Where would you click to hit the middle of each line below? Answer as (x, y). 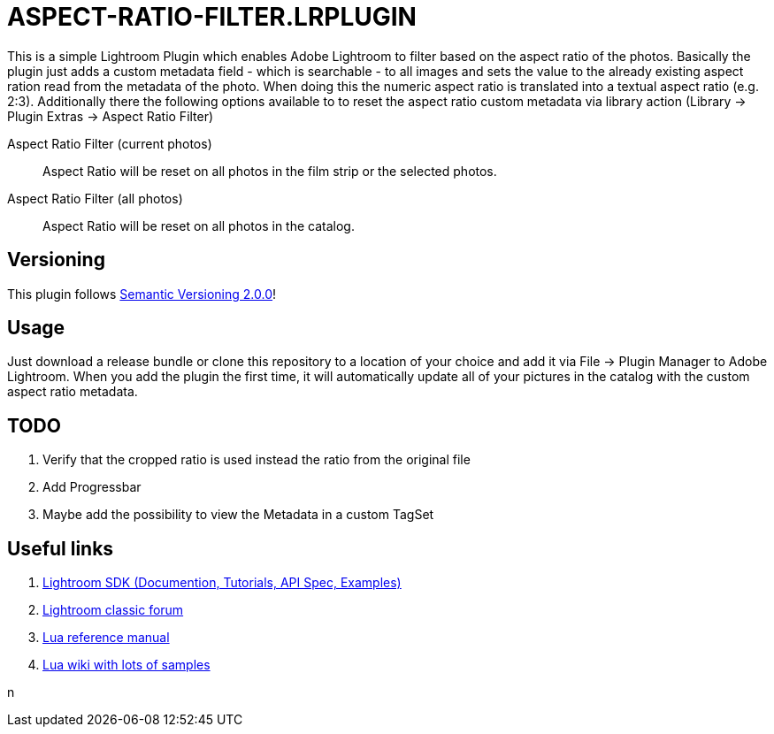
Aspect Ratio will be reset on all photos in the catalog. (199, 226)
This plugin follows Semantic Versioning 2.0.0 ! (142, 294)
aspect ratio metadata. (73, 392)
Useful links (61, 548)
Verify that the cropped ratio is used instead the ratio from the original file (257, 460)
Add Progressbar (92, 487)
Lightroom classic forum (113, 610)
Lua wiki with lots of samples (126, 665)
